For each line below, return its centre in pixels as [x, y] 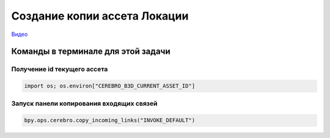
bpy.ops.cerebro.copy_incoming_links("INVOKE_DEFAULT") [110, 120]
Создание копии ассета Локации [100, 16]
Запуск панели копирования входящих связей [85, 104]
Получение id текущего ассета [60, 69]
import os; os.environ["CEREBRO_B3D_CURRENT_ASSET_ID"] [110, 86]
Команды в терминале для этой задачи [91, 52]
